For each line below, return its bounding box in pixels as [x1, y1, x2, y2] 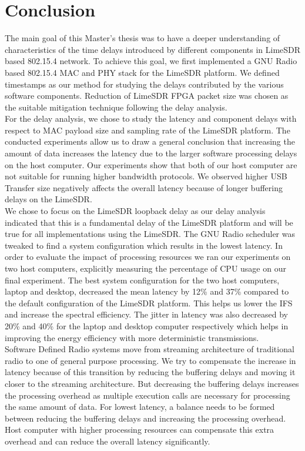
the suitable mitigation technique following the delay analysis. [5, 101, 227, 113]
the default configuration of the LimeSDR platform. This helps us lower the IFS [5, 296, 293, 309]
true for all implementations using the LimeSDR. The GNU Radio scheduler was [5, 228, 296, 240]
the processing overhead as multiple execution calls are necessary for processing [5, 389, 290, 401]
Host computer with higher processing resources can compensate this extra [5, 423, 274, 436]
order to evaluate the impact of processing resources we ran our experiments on [5, 250, 291, 263]
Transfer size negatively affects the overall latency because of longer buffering [5, 181, 283, 193]
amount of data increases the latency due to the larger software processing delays [5, 147, 297, 159]
